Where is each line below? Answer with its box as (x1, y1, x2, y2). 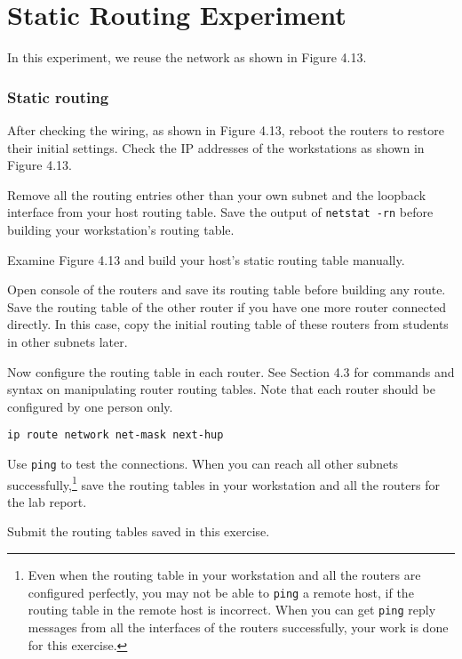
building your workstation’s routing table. (7, 220, 235, 238)
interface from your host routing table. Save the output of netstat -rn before (7, 203, 434, 221)
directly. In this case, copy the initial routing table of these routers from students (7, 315, 449, 334)
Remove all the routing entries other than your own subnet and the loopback (7, 185, 426, 204)
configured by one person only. (7, 397, 173, 415)
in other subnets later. (7, 332, 128, 350)
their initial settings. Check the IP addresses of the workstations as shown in (7, 138, 425, 157)
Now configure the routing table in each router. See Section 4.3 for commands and (7, 362, 455, 381)
